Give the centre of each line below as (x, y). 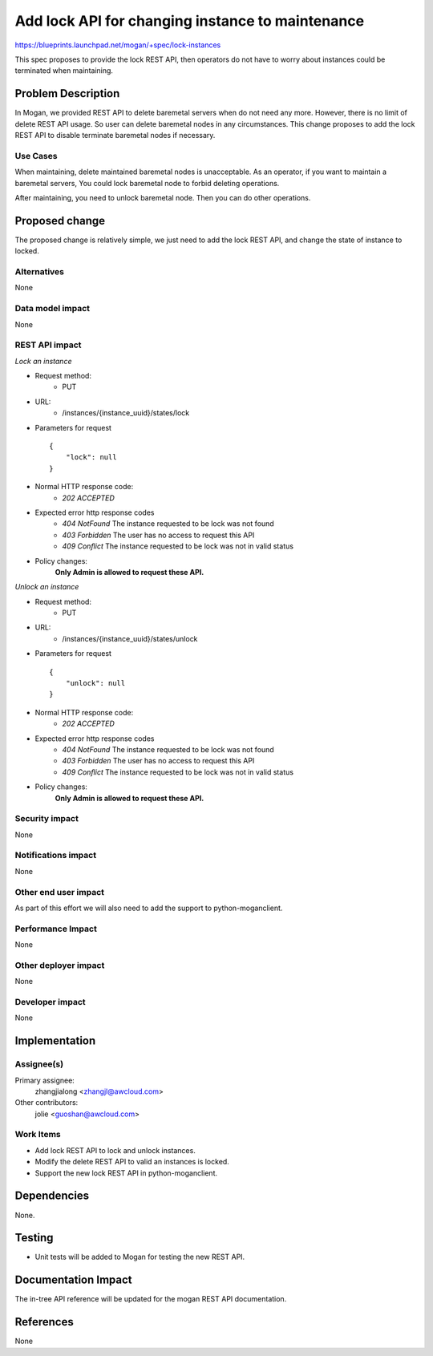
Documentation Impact (73, 1280)
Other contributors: (47, 1103)
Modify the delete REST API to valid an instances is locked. (132, 1162)
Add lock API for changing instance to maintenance (190, 21)
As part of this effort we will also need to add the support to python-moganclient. (149, 908)
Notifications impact (55, 856)
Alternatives (39, 271)
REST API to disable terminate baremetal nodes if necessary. (115, 136)
